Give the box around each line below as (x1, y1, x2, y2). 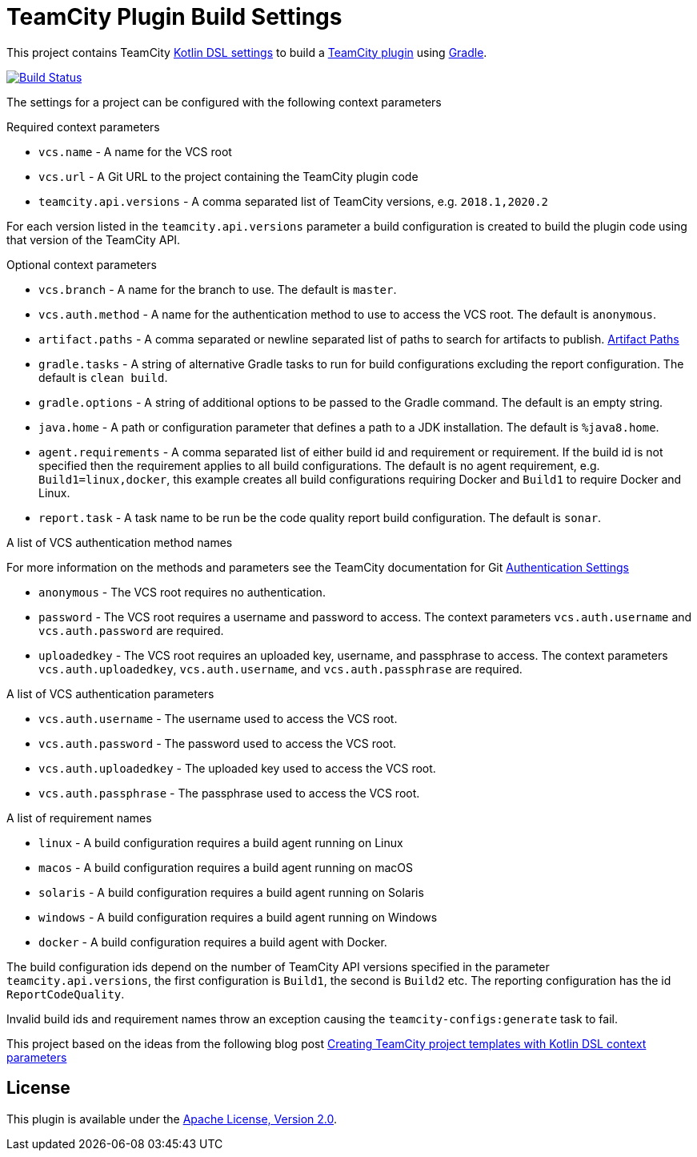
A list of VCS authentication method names (6, 535, 233, 549)
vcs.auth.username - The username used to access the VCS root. (38, 711, 398, 725)
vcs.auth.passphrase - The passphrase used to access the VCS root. (38, 785, 420, 800)
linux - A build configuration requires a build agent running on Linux (38, 835, 403, 850)
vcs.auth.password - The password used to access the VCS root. (38, 736, 397, 750)
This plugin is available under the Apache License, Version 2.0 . (6, 1111, 338, 1126)
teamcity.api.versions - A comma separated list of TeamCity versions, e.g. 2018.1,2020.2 (38, 194, 549, 208)
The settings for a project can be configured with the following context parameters (6, 94, 442, 109)
